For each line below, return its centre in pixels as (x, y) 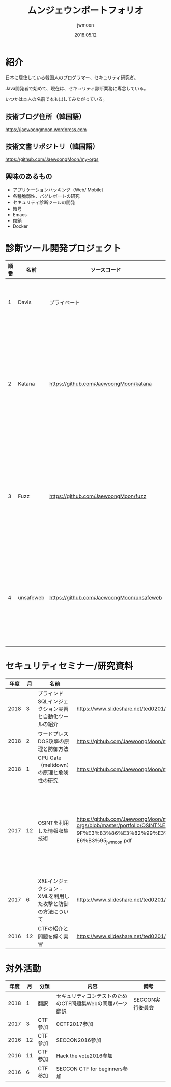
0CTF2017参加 (74, 1024)
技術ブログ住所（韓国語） (45, 117)
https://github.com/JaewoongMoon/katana (101, 384)
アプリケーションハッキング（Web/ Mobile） (59, 190)
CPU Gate (50, 758)
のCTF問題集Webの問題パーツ (92, 1003)
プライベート (65, 303)
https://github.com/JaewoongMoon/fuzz (98, 496)
